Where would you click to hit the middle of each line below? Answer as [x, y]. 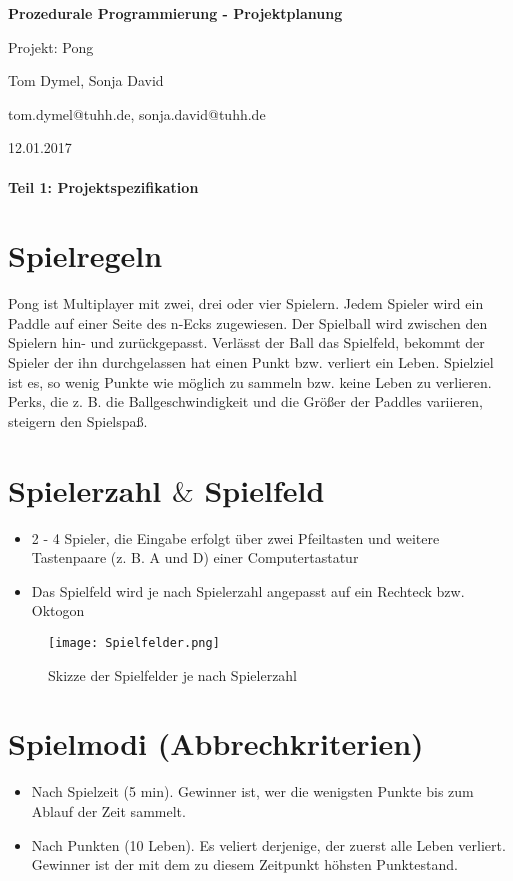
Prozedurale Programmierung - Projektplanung [175, 13]
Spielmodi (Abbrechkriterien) [216, 743]
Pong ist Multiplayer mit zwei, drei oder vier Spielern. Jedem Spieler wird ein [246, 303]
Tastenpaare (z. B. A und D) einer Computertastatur [195, 557]
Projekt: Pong [51, 46]
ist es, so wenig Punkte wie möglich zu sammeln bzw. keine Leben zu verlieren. [250, 381]
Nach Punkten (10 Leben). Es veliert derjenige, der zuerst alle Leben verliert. [268, 844]
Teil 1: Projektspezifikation [103, 186]
